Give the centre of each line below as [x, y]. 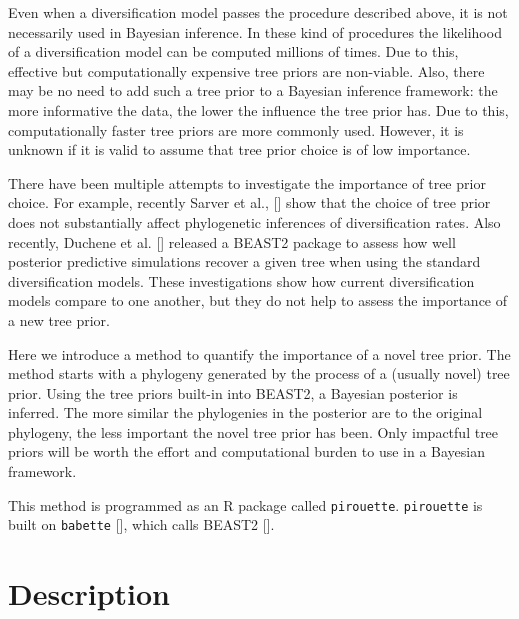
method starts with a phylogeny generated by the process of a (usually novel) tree [259, 373]
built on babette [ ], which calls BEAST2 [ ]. [141, 524]
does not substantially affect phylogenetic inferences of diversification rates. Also [254, 221]
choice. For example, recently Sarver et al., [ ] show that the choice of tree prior [249, 202]
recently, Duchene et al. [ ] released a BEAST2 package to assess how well [232, 241]
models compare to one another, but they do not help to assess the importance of [258, 300]
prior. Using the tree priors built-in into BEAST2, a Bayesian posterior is [233, 392]
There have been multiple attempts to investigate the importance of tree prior [247, 182]
